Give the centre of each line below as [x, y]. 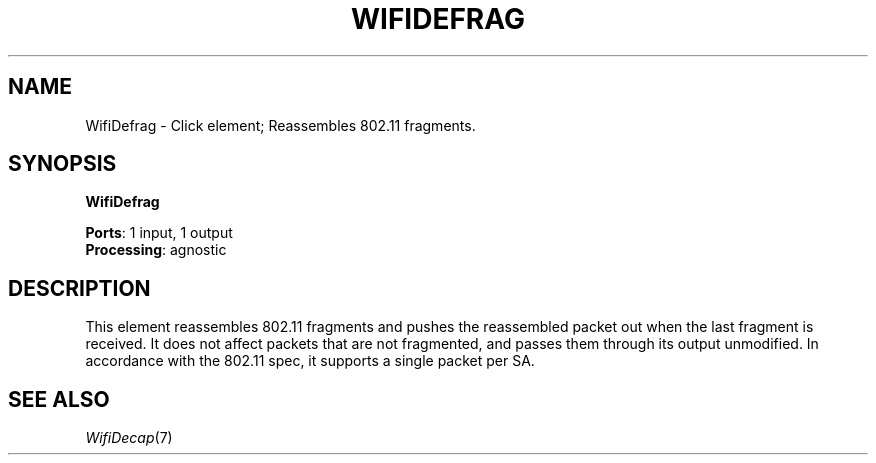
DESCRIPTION [79, 288]
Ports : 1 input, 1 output [159, 233]
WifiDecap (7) [129, 438]
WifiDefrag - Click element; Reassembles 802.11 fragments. [280, 125]
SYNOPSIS [62, 164]
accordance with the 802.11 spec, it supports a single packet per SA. [310, 361]
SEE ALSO [59, 399]
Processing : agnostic [156, 250]
